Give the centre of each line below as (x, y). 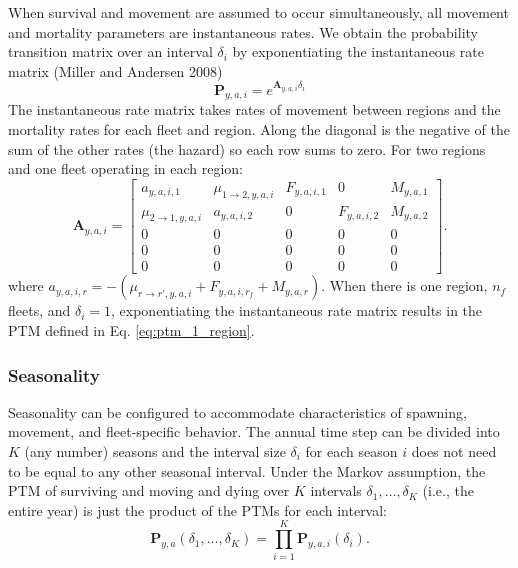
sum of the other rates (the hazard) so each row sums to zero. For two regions (247, 148)
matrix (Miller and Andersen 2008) (115, 70)
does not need (454, 451)
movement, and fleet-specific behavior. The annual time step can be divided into (254, 431)
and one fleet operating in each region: (125, 168)
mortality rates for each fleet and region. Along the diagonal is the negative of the (259, 128)
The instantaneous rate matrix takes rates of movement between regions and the (254, 109)
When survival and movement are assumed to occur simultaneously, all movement (258, 12)
